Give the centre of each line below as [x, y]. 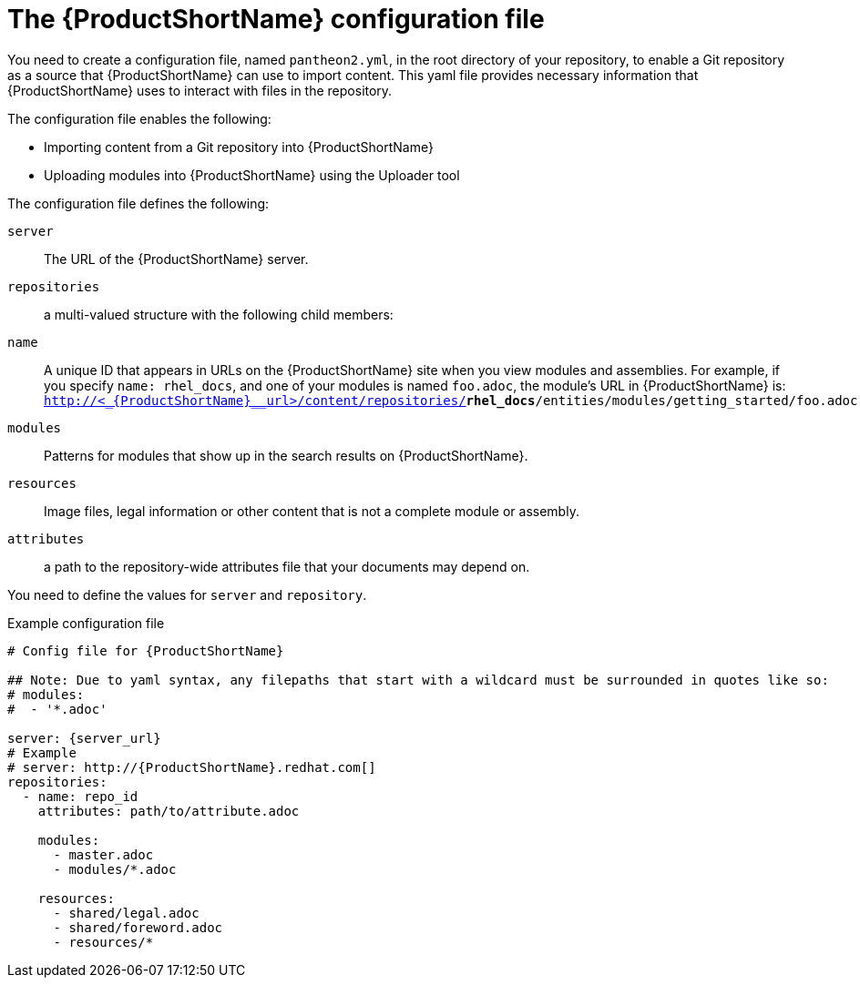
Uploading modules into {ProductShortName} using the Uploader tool [252, 175]
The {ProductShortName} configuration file [276, 19]
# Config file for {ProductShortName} [146, 650]
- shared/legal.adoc [126, 913]
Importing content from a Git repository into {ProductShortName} [239, 147]
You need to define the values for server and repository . [187, 594]
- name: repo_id [80, 796]
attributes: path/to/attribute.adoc [169, 811]
